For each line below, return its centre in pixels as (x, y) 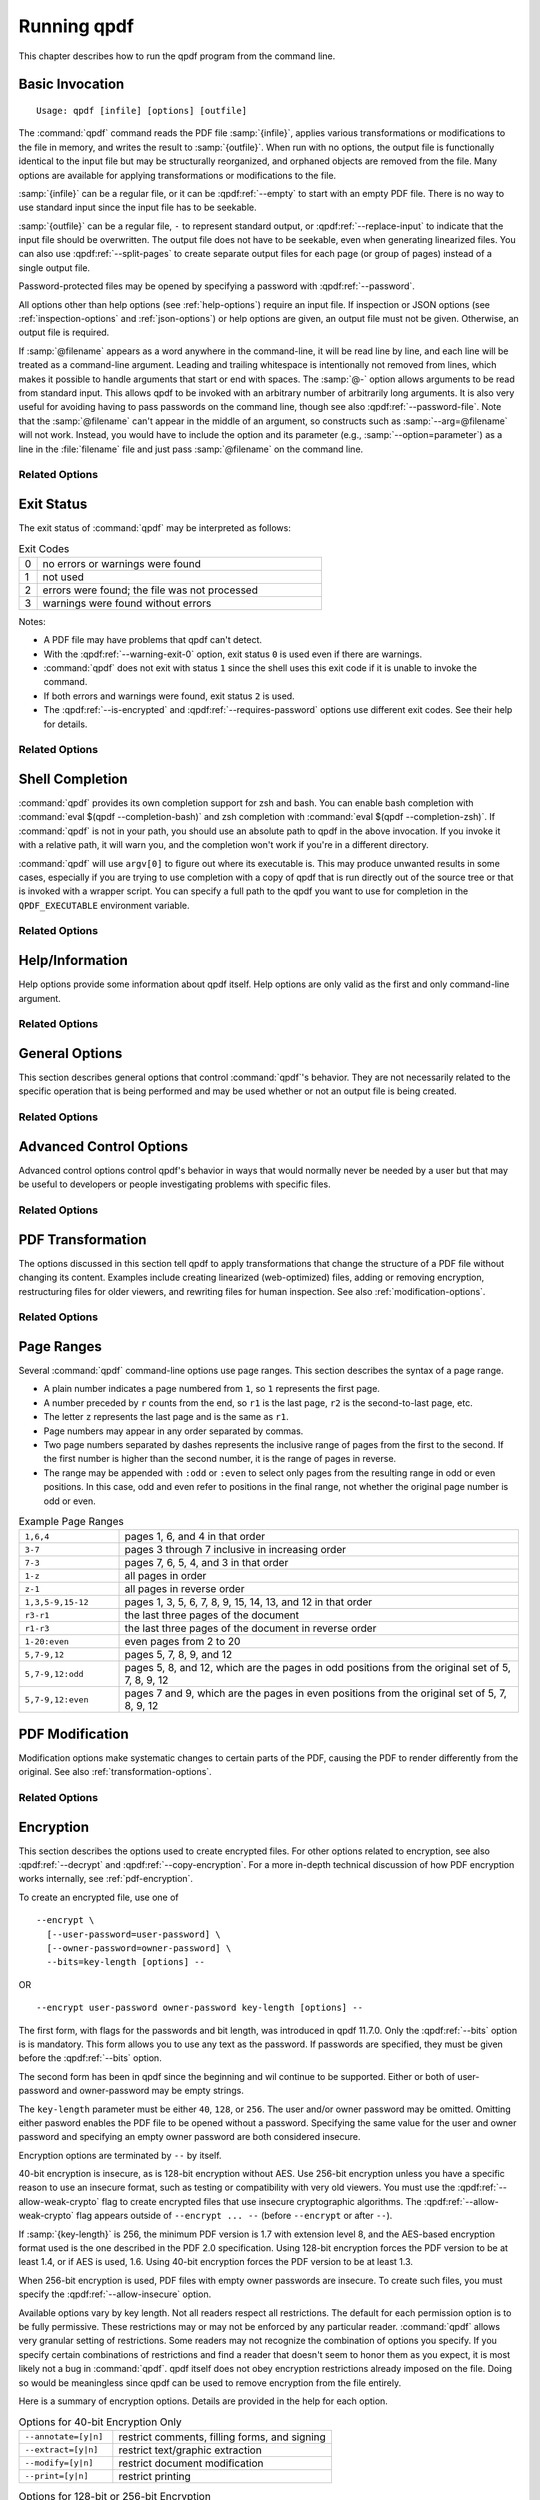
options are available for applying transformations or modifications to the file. (177, 175)
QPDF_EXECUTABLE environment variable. (104, 905)
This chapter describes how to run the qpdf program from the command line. (177, 56)
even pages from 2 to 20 (182, 1642)
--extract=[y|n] (61, 2450)
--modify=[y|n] (59, 2463)
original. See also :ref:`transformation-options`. (115, 1772)
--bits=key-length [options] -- (125, 1962)
